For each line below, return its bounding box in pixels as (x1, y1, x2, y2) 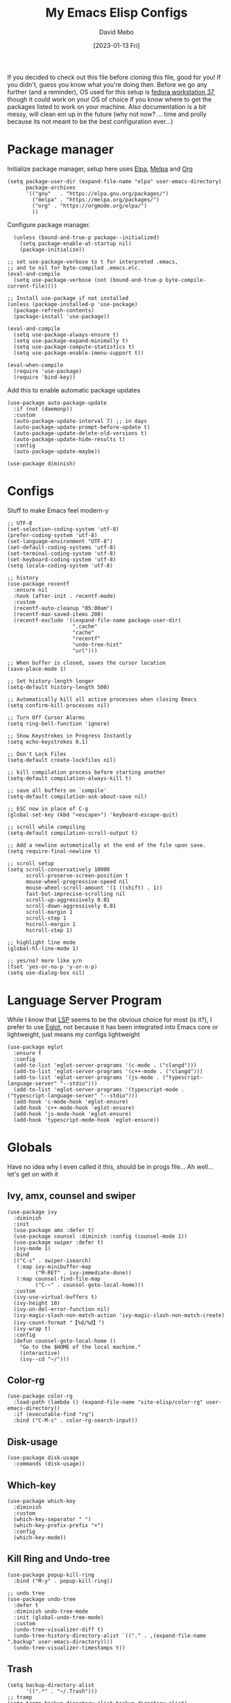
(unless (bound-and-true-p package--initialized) (13, 234, 160, 241)
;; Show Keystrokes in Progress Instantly (7, 732, 132, 739)
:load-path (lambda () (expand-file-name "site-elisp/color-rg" (13, 1399, 203, 1406)
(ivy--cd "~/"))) (19, 1356, 70, 1363)
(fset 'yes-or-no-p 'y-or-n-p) (7, 963, 98, 970)
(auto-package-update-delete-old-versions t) (13, 429, 148, 437)
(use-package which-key (7, 1497, 76, 1504)
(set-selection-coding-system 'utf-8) (7, 526, 119, 533)
